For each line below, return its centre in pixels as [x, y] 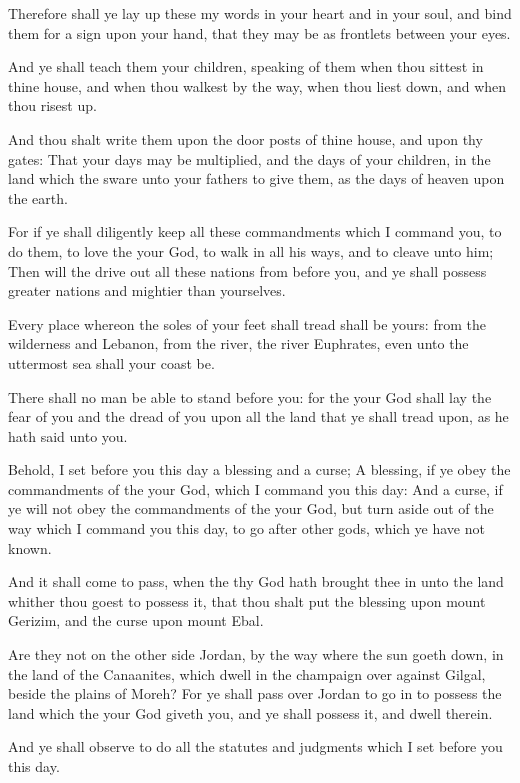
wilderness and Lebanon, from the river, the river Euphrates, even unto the [238, 343]
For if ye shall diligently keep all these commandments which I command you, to [255, 231]
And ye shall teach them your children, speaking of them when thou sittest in [246, 66]
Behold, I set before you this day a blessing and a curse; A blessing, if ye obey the [259, 469]
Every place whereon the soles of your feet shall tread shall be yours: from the [247, 323]
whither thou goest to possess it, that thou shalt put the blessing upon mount [247, 600]
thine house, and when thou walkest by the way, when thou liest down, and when [257, 85]
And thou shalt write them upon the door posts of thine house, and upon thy [245, 138]
